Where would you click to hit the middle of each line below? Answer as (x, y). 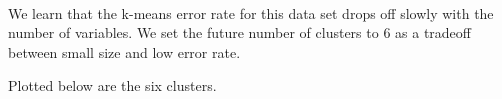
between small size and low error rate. (124, 51)
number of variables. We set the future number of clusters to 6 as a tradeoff (239, 32)
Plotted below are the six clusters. (112, 85)
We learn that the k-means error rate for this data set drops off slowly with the (251, 12)
